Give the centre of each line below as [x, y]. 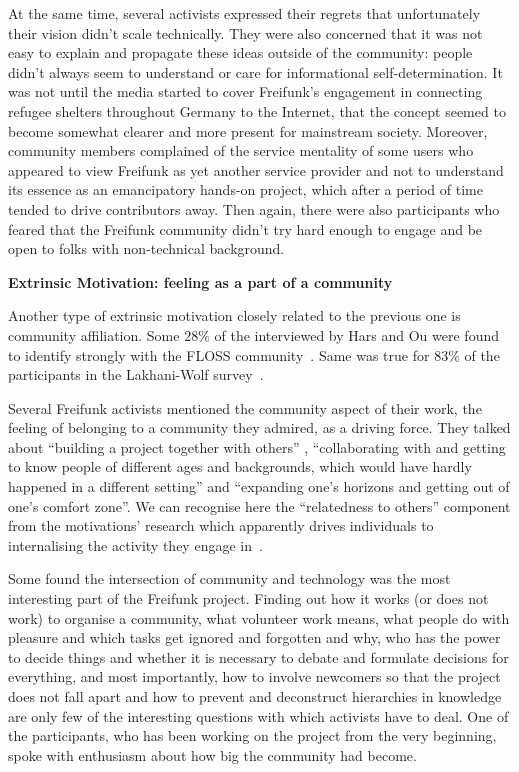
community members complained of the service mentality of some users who [241, 150]
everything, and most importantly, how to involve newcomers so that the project [254, 676]
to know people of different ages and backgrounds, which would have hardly [240, 466]
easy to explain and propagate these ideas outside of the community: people [240, 52]
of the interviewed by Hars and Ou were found [356, 334]
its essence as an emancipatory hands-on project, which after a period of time [245, 189]
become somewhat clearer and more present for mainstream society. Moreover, [248, 130]
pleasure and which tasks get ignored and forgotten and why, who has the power [254, 637]
